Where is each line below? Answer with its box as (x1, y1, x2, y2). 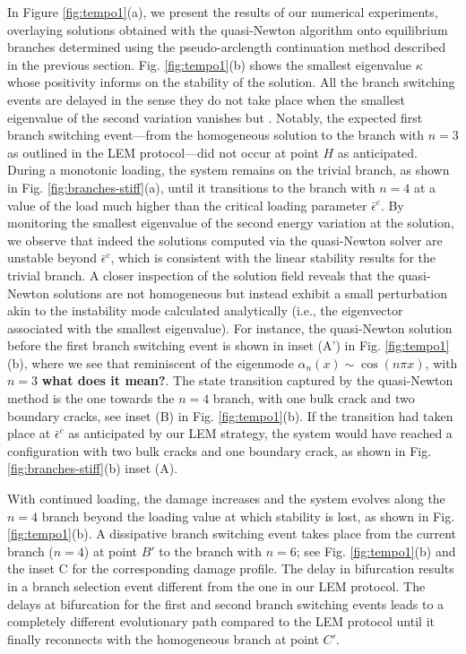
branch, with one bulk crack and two (212, 389, 415, 408)
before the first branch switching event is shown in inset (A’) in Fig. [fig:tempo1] (7, 336, 450, 355)
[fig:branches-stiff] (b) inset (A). (7, 459, 178, 478)
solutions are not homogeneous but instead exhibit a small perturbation (53, 283, 447, 302)
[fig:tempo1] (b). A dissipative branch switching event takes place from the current (7, 524, 456, 543)
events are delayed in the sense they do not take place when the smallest (7, 90, 406, 108)
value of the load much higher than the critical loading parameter (7, 195, 367, 214)
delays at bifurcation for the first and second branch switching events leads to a (7, 594, 444, 613)
